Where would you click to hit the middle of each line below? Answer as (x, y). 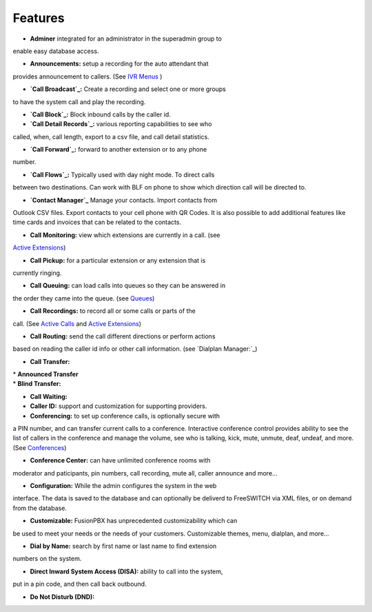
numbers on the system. (47, 559)
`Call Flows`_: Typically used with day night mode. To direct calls (122, 174)
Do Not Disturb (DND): (62, 597)
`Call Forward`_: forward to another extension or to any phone (118, 150)
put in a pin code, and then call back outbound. (80, 584)
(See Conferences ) (40, 447)
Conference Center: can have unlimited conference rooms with (120, 460)
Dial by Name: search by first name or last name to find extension (123, 546)
